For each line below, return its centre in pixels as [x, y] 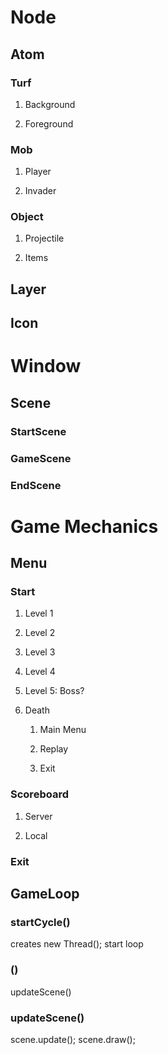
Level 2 [40, 633]
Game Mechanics [84, 526]
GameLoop [45, 894]
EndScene [36, 485]
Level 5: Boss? [54, 691]
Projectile [44, 238]
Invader [40, 191]
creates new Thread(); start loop [77, 944]
